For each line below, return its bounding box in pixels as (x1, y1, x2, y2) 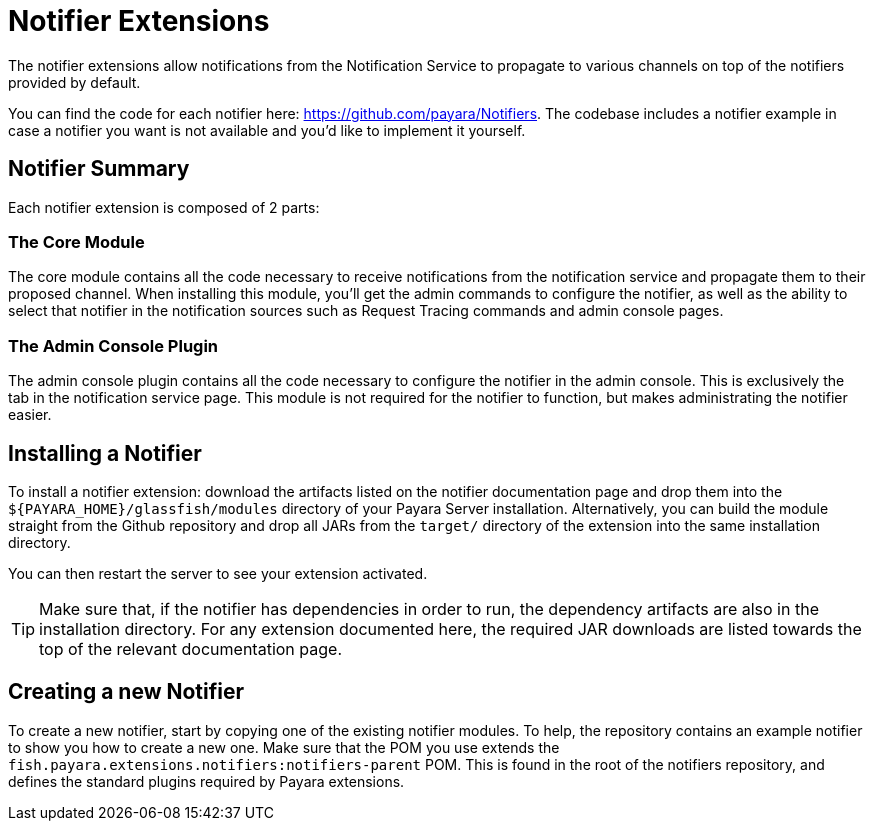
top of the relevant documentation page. (39, 638, 342, 659)
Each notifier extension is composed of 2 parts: (8, 198, 320, 216)
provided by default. (8, 73, 141, 91)
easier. (8, 406, 52, 424)
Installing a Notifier (8, 440, 202, 466)
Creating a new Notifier (8, 679, 245, 705)
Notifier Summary (8, 156, 190, 182)
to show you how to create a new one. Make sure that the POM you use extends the (8, 738, 560, 756)
